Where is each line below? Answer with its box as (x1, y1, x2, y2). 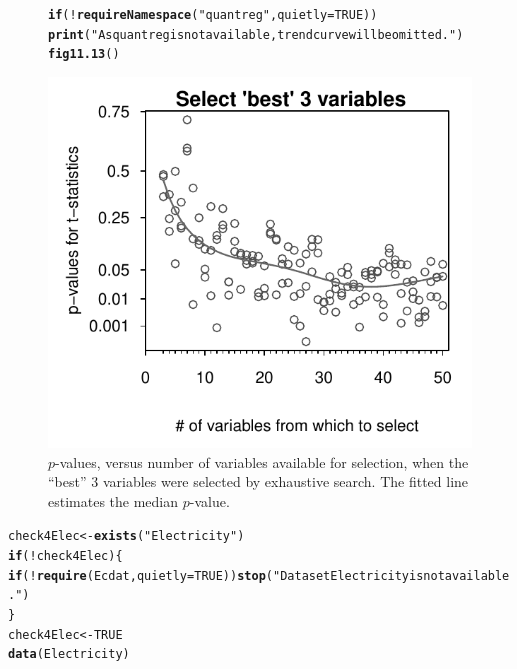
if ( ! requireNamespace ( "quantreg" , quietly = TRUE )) (48, 8, 378, 22)
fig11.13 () (48, 47, 120, 62)
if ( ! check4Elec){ (8, 549, 123, 563)
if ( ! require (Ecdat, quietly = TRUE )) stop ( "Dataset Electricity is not (8, 568, 445, 583)
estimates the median (48, 490, 179, 511)
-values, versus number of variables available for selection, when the (55, 451, 469, 472)
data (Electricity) (8, 647, 130, 662)
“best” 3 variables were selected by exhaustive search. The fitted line (48, 471, 469, 492)
